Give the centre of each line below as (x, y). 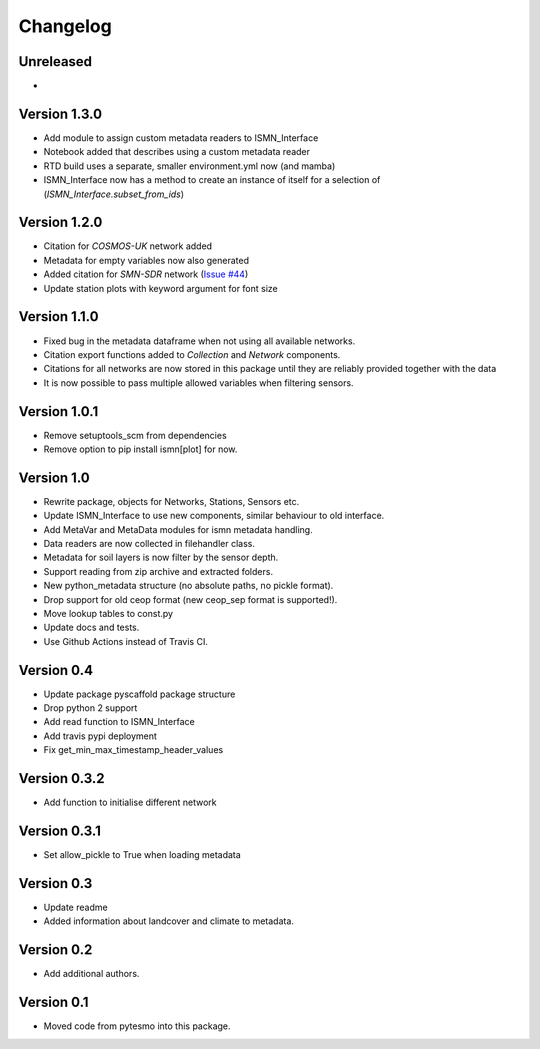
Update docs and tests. (91, 627)
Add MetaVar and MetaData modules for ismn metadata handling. (178, 529)
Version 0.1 (53, 1002)
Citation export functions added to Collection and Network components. (192, 354)
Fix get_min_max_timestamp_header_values (133, 750)
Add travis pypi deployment (100, 736)
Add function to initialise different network (130, 802)
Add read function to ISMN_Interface (119, 722)
